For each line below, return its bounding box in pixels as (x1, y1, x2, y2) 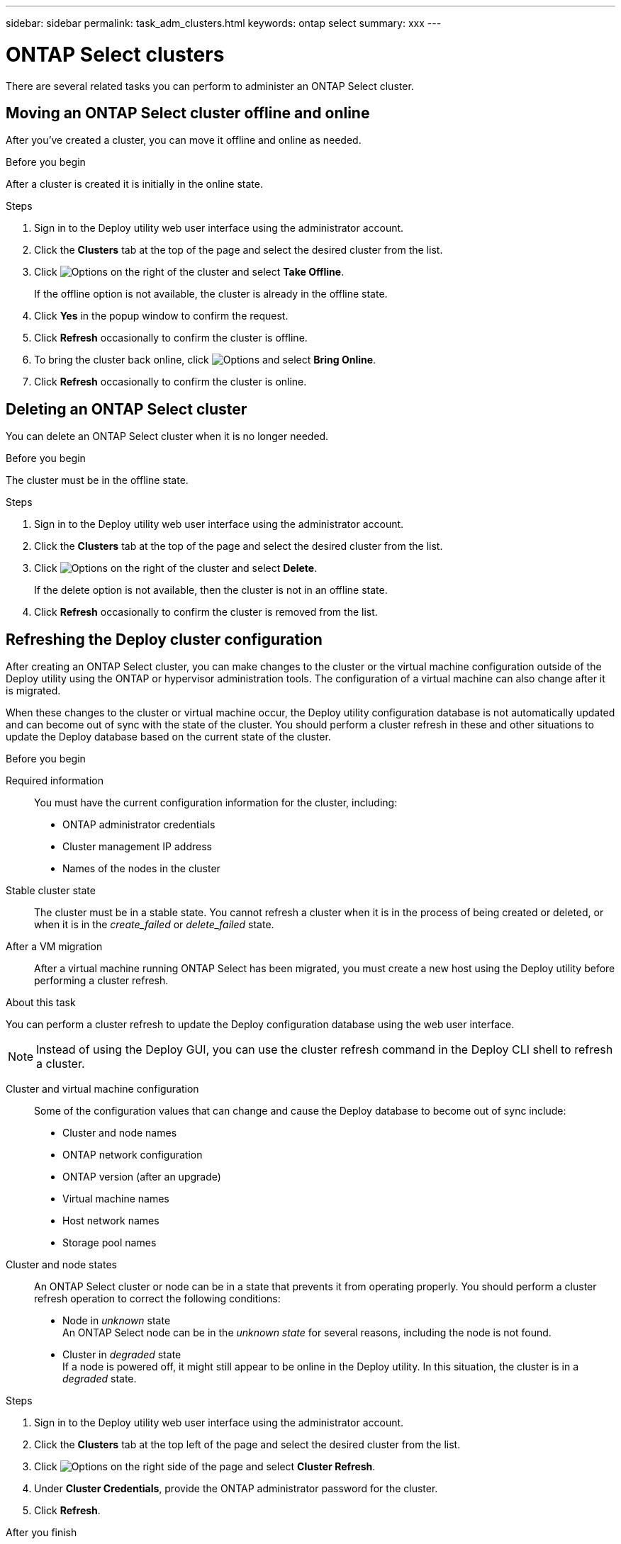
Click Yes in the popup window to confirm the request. (34, 310, 289, 322)
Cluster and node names (62, 1127, 177, 1139)
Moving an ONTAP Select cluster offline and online (6, 103, 370, 122)
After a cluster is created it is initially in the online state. (6, 178, 263, 191)
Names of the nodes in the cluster (62, 862, 220, 875)
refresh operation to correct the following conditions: (34, 1292, 281, 1305)
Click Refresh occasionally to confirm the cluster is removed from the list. (34, 606, 378, 619)
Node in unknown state (62, 1314, 171, 1327)
